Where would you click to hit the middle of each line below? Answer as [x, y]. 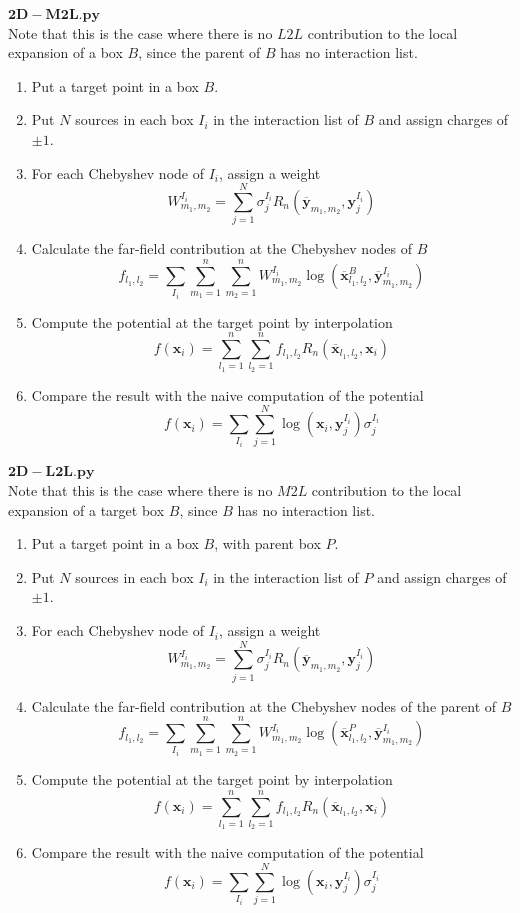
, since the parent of [199, 52]
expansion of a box [65, 52]
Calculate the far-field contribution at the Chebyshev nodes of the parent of [264, 705]
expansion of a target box [86, 509]
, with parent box [267, 543]
